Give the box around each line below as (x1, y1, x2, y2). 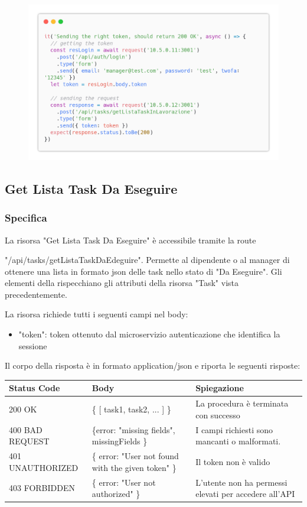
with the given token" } (92, 461, 177, 473)
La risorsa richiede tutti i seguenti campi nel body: (5, 308, 188, 320)
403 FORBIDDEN (9, 482, 75, 494)
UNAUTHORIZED (9, 461, 79, 473)
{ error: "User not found (92, 450, 179, 462)
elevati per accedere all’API (195, 487, 295, 500)
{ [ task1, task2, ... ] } (92, 403, 171, 415)
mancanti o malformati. (195, 435, 281, 447)
